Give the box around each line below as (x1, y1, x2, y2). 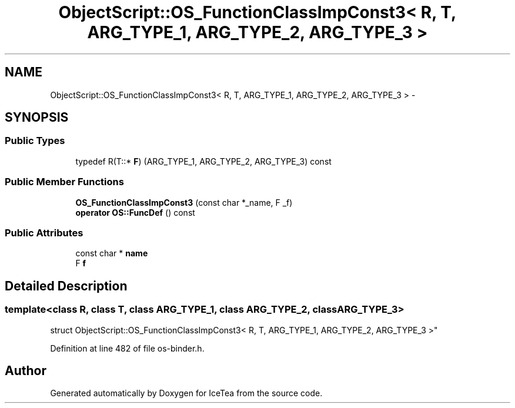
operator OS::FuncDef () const (75, 207, 195, 218)
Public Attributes (5, 226, 83, 239)
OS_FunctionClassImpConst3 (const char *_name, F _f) (75, 197, 293, 208)
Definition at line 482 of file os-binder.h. (50, 343, 205, 353)
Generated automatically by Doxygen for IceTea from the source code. (50, 388, 323, 399)
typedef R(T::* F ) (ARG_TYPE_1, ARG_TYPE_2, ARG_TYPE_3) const (75, 156, 332, 166)
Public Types (5, 135, 65, 147)
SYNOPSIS (5, 110, 69, 125)
